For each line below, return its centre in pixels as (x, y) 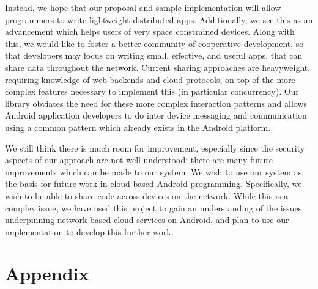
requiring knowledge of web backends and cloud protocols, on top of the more (150, 79)
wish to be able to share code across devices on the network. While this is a (146, 195)
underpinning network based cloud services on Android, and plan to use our (147, 220)
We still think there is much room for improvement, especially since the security (155, 148)
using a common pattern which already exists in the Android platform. (138, 127)
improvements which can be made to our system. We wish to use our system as (153, 171)
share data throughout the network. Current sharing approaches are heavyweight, (158, 67)
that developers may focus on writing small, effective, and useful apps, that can (154, 55)
